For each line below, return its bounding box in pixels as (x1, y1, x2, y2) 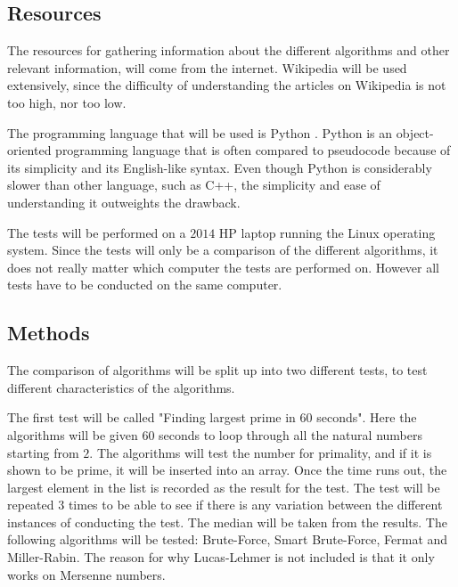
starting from (7, 443, 79, 461)
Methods (7, 319, 90, 346)
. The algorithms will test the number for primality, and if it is (89, 443, 432, 461)
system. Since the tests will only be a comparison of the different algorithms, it (7, 241, 438, 259)
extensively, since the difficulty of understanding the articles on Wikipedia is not (7, 76, 446, 94)
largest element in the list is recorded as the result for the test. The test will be (7, 477, 440, 496)
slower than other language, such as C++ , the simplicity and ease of (7, 175, 380, 194)
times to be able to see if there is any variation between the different (68, 495, 443, 514)
